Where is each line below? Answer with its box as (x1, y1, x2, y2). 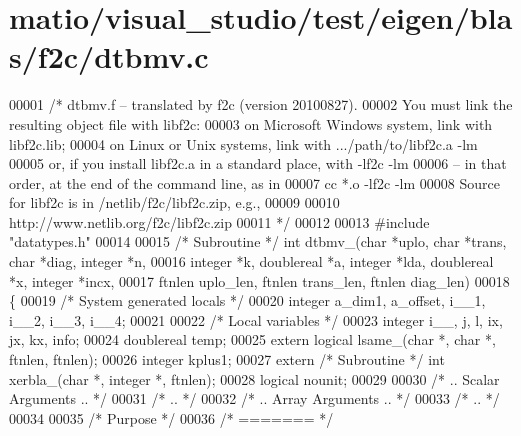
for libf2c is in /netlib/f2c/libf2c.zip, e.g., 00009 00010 (9, 192, 340, 213)
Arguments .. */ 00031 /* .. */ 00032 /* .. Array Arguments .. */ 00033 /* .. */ (9, 388, 500, 409)
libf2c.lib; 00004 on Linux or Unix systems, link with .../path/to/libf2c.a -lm (9, 133, 478, 154)
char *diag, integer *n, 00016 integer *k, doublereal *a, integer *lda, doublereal (9, 251, 494, 272)
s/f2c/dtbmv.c (9, 36, 209, 77)
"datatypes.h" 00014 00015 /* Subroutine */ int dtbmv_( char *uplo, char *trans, (9, 231, 507, 252)
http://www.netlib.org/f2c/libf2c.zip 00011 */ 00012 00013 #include (9, 211, 430, 232)
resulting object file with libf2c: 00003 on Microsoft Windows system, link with (9, 113, 493, 134)
